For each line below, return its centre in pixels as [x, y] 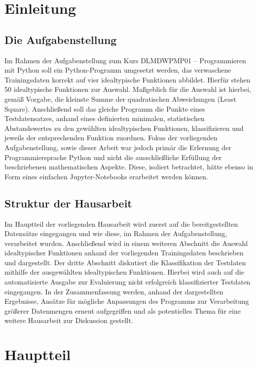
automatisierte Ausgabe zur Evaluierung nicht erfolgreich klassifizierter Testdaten [128, 282]
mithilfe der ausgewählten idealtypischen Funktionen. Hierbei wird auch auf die [124, 272]
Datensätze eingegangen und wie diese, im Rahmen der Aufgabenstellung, [116, 233]
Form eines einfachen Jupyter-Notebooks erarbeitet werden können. [106, 176]
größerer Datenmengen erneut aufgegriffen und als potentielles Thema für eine [123, 310]
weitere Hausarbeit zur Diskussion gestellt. [69, 320]
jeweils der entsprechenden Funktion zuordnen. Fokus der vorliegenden [111, 138]
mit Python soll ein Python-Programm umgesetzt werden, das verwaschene [118, 70]
